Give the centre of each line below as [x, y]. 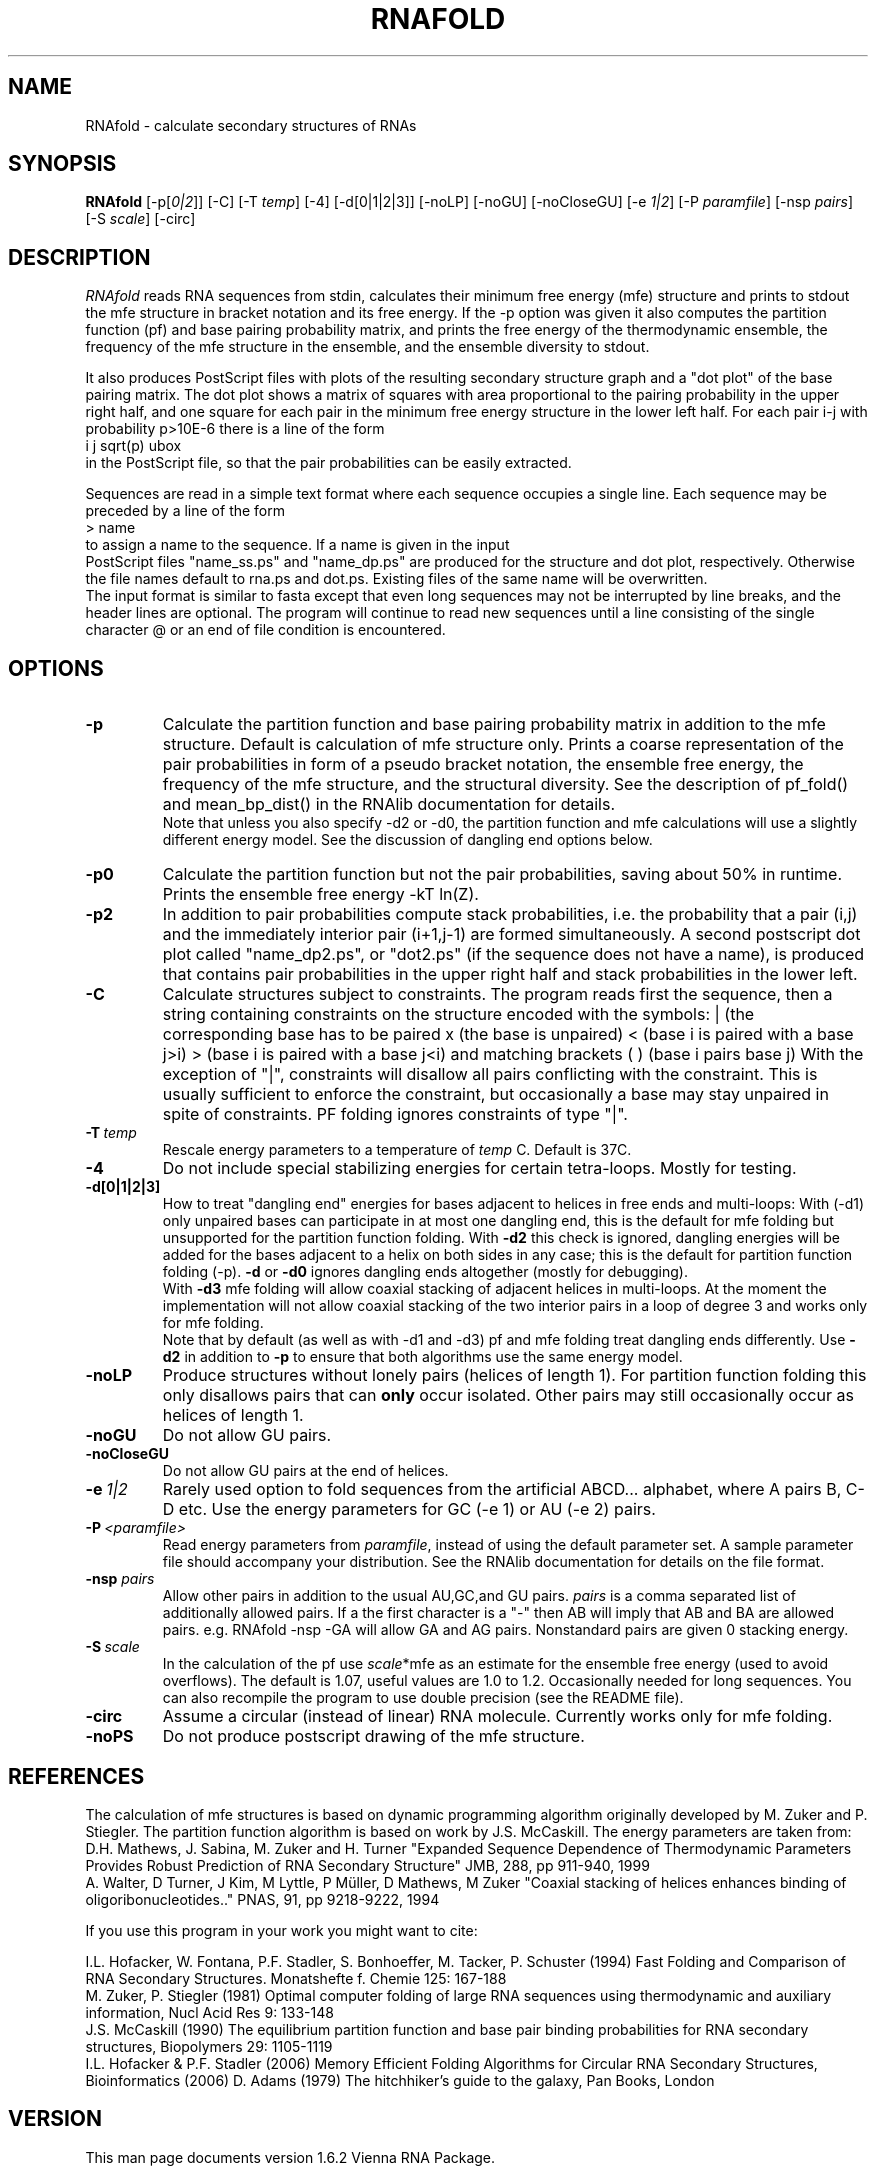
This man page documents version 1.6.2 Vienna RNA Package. [290, 2157]
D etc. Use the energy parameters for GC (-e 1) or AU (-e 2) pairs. [409, 1509]
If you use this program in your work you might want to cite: [281, 1930]
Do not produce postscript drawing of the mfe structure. [373, 1736]
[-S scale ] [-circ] [140, 219]
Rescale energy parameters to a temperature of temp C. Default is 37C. [397, 1150]
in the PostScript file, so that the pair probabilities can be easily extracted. [328, 463]
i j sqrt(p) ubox [133, 446]
